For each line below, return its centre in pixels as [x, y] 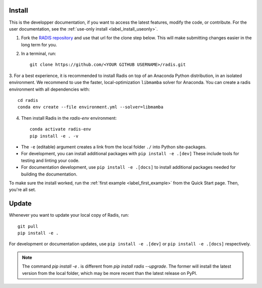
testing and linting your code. [50, 160]
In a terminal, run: [39, 54]
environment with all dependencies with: [49, 89]
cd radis [28, 100]
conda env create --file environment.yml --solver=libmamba [90, 107]
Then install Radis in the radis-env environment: [69, 118]
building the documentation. [49, 174]
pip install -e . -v [54, 136]
